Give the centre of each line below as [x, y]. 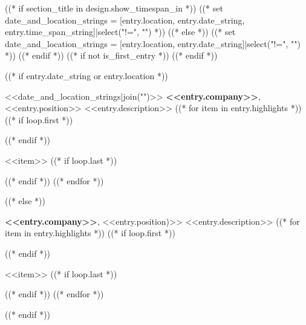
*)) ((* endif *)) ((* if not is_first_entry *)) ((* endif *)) [111, 55]
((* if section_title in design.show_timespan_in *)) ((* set [114, 8]
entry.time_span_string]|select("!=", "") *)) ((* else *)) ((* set [120, 32]
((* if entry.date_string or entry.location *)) [86, 75]
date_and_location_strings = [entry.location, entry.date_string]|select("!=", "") [153, 43]
